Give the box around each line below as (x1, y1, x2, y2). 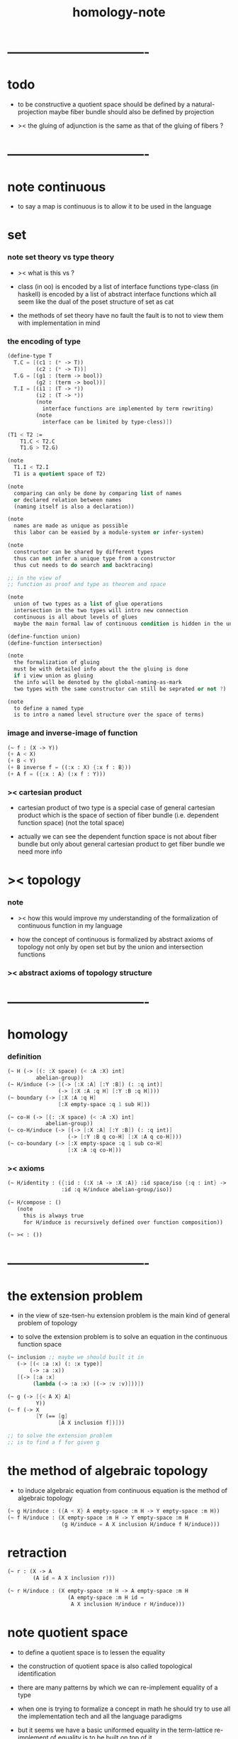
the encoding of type (7, 336, 81, 346)
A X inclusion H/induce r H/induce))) (70, 1601, 186, 1608)
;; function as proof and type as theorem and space (7, 581, 166, 588)
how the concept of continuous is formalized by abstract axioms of (17, 934, 214, 944)
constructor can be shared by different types (13, 548, 154, 556)
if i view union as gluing (13, 672, 93, 680)
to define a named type (13, 705, 84, 712)
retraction (7, 1545, 67, 1561)
